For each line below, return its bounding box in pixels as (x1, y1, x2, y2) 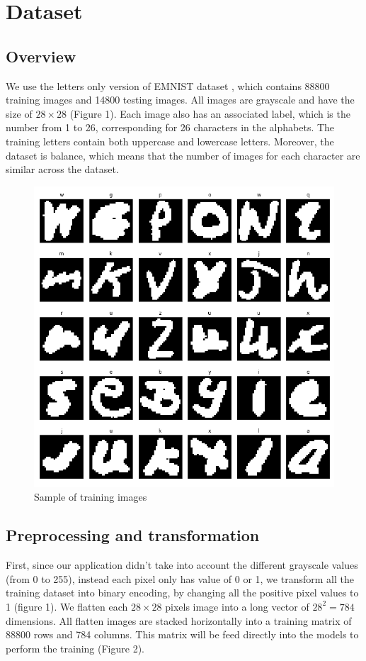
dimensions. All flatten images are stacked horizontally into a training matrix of (6, 613, 352, 628)
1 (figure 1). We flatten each (6, 599, 128, 613)
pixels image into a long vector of (165, 599, 309, 613)
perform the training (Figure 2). (6, 640, 144, 655)
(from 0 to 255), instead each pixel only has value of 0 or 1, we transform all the (6, 571, 354, 586)
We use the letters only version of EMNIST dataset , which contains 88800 (6, 78, 330, 93)
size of (6, 106, 33, 121)
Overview (6, 45, 76, 67)
